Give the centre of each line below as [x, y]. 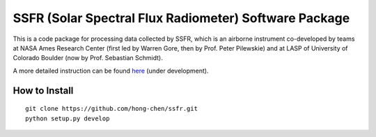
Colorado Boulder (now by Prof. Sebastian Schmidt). [88, 58]
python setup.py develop [68, 118]
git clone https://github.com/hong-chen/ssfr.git [112, 109]
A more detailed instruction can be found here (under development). [111, 71]
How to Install [43, 90]
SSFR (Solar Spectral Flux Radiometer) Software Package [181, 18]
